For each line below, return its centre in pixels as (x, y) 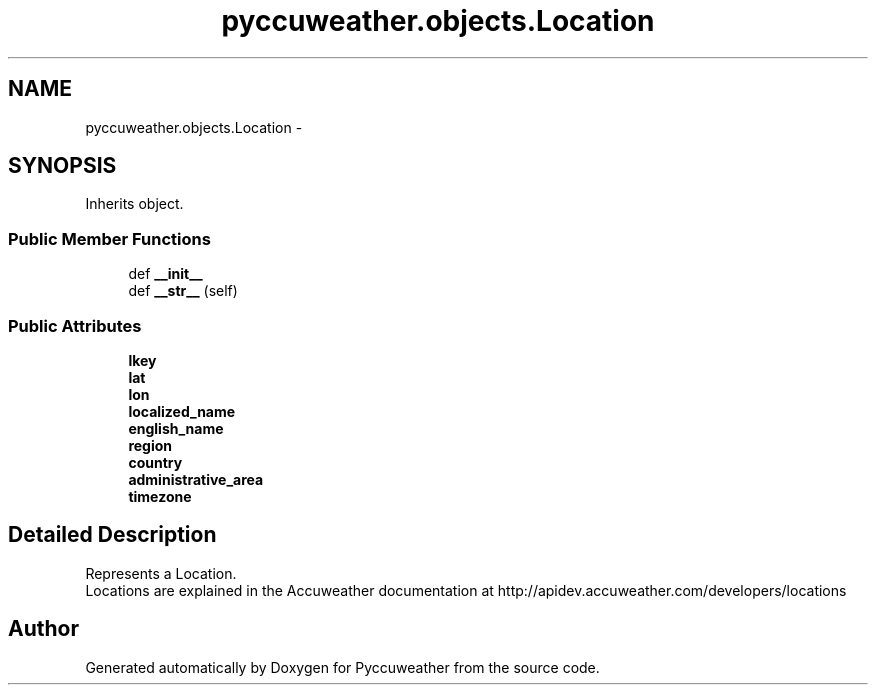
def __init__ (165, 274)
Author (43, 629)
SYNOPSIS (62, 166)
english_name (176, 428)
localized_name (182, 411)
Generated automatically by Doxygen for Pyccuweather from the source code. (342, 667)
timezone (160, 496)
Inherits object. (134, 204)
